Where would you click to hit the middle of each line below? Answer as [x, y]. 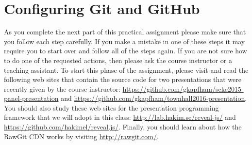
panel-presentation [31, 98]
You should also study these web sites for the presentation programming [111, 107]
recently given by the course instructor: [62, 89]
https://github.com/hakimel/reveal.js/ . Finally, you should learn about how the [123, 127]
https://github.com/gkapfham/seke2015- [183, 89]
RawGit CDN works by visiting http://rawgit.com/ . [81, 136]
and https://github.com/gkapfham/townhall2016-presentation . [154, 98]
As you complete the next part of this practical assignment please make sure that [125, 32]
